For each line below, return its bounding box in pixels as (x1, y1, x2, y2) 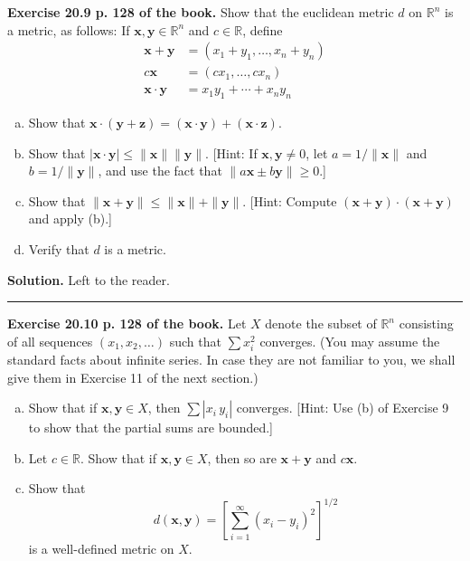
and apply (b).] (28, 209, 113, 228)
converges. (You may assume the (259, 331, 440, 350)
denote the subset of (265, 314, 377, 333)
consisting (399, 314, 454, 333)
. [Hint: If (205, 143, 258, 162)
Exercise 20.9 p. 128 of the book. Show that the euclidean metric (7, 3, 394, 21)
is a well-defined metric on (28, 539, 174, 558)
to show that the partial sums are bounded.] (28, 418, 274, 437)
